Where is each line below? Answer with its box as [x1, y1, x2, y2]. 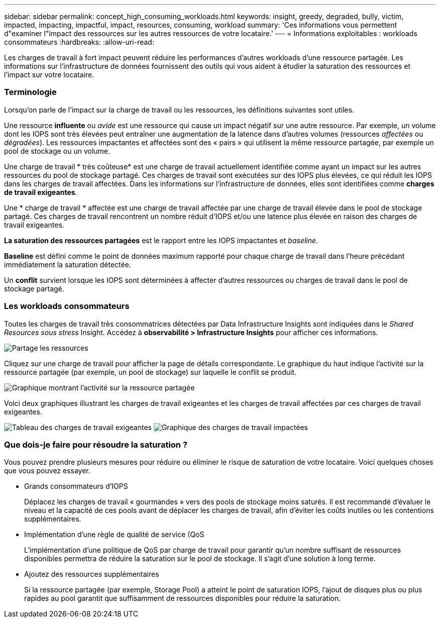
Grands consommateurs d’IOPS [24, 482, 128, 491]
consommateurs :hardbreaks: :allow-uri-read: [4, 38, 154, 46]
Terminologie [4, 87, 57, 97]
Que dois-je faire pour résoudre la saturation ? [4, 439, 188, 450]
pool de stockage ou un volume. [4, 146, 111, 155]
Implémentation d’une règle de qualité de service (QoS [24, 530, 204, 539]
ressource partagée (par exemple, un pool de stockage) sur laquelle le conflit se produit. [4, 367, 297, 376]
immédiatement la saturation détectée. [4, 260, 131, 269]
